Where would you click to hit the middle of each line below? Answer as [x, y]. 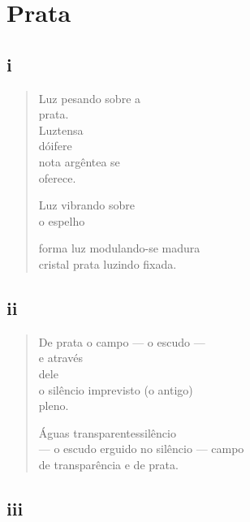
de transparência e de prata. [108, 464]
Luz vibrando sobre [86, 205]
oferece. [57, 177]
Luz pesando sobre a [90, 98]
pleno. [54, 406]
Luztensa [61, 129]
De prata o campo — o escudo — [122, 341]
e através [60, 358]
